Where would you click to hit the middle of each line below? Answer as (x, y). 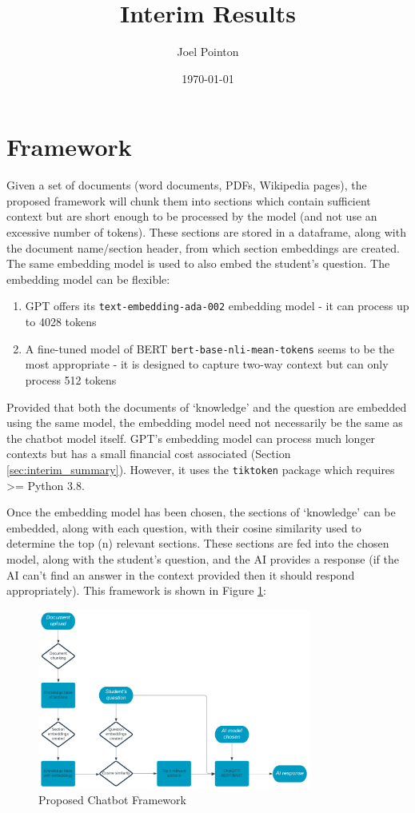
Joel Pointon (208, 52)
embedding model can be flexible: (88, 279)
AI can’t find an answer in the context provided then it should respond (181, 574)
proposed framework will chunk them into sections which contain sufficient (189, 200)
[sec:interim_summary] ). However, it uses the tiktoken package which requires (201, 469)
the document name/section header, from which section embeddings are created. (203, 247)
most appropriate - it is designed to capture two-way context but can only (207, 364)
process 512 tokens (71, 379)
